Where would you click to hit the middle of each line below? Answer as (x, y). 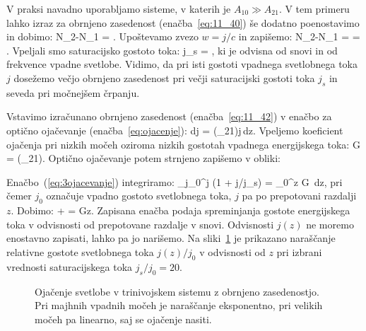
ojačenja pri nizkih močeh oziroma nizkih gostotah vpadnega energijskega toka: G (183, 144)
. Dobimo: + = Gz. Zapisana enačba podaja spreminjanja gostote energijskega (181, 210)
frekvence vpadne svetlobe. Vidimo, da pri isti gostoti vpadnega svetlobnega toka (182, 64)
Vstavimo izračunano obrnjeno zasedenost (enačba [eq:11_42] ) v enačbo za (169, 116)
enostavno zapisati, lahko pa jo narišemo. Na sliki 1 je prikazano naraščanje (171, 238)
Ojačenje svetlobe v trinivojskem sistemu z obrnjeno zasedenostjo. (177, 291)
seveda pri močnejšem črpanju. (73, 92)
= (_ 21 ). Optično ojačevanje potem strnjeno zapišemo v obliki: (143, 158)
